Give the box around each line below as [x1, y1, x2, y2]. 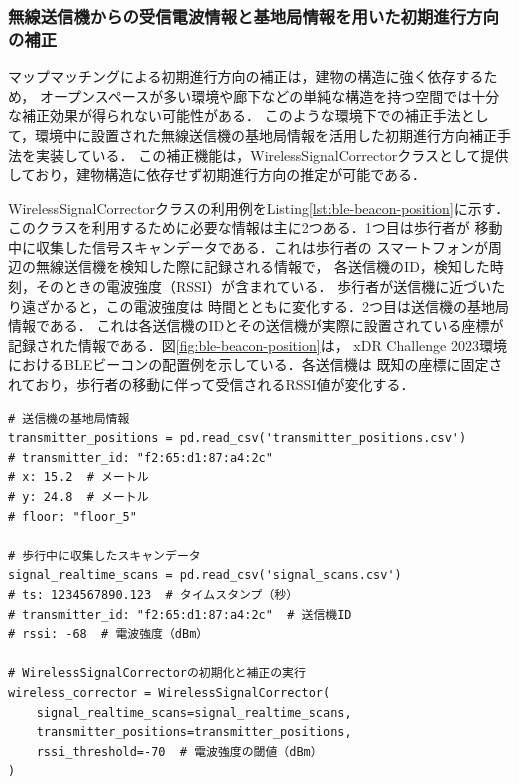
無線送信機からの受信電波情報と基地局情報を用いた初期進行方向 [8, 3, 499, 28]
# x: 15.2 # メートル [8, 470, 149, 485]
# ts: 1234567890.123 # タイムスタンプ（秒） [8, 587, 299, 602]
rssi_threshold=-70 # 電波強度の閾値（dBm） [36, 744, 323, 759]
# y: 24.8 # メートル [8, 490, 149, 505]
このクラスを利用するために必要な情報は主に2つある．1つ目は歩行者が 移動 [8, 217, 503, 238]
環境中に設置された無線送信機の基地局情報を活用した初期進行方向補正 [35, 124, 498, 145]
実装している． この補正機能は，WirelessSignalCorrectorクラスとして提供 [35, 144, 509, 165]
